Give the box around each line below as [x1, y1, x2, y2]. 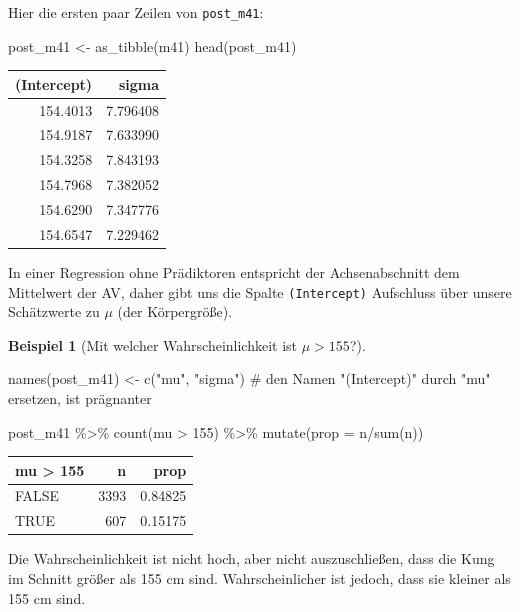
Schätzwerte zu [8, 301, 100, 322]
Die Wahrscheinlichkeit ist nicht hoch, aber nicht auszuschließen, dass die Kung [8, 548, 495, 569]
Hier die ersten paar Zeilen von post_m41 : [8, 2, 264, 22]
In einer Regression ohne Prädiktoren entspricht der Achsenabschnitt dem [8, 261, 460, 282]
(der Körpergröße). [117, 301, 233, 322]
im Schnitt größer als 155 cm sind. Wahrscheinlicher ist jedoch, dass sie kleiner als [8, 568, 511, 588]
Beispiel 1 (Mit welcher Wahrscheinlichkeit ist [8, 334, 298, 355]
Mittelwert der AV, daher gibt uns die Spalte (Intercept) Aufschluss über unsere [8, 281, 512, 302]
